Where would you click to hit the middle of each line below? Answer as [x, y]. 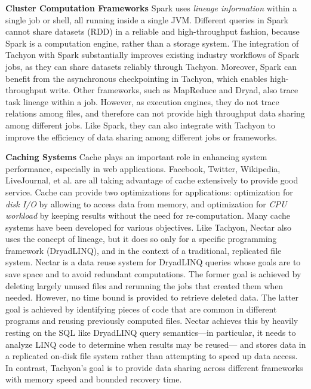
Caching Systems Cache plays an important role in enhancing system [136, 157]
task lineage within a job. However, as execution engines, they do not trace [142, 101]
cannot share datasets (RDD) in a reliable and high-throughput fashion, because [153, 31]
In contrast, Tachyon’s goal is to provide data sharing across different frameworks [154, 367]
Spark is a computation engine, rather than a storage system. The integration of [152, 43]
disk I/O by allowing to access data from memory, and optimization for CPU [146, 203]
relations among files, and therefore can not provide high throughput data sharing [155, 113]
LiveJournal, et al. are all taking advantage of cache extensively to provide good [152, 180]
